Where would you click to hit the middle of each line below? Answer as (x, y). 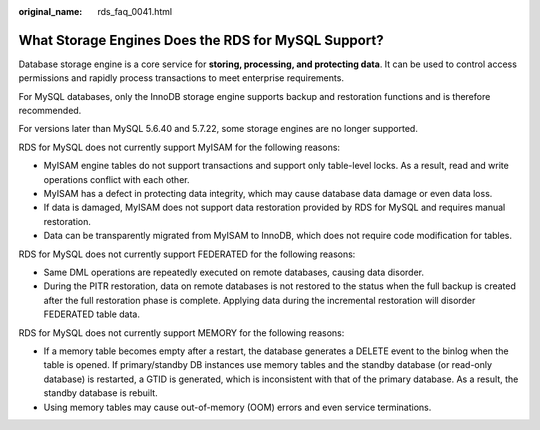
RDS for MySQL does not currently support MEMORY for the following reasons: (181, 332)
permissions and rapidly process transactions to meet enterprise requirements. (181, 78)
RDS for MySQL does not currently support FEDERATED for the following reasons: (187, 254)
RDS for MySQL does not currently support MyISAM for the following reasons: (179, 147)
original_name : (50, 11)
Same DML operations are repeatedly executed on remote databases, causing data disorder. (234, 272)
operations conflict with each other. (116, 179)
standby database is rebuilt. (101, 393)
